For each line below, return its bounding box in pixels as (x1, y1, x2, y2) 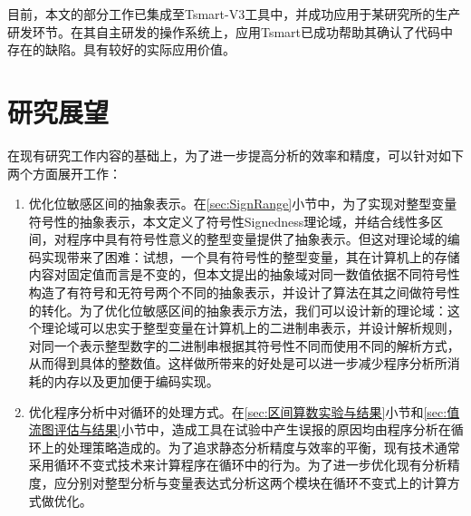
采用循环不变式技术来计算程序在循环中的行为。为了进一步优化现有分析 (28, 455, 447, 474)
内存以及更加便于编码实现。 (53, 372, 219, 391)
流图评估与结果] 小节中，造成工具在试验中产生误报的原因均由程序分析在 (28, 420, 451, 439)
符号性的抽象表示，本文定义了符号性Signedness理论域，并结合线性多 (28, 211, 431, 230)
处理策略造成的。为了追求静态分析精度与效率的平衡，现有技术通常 (66, 437, 460, 456)
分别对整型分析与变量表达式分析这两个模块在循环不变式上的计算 (66, 473, 447, 492)
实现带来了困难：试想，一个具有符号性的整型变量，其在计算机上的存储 (41, 247, 460, 266)
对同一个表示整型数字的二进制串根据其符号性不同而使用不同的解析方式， (28, 336, 460, 355)
